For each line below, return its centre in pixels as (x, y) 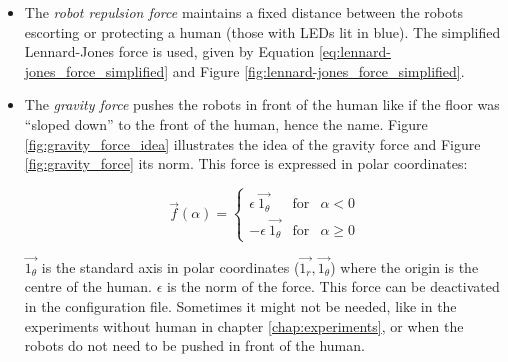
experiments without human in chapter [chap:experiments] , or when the (244, 325)
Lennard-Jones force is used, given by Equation (169, 51)
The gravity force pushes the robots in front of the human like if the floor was (262, 104)
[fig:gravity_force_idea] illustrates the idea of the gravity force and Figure (252, 143)
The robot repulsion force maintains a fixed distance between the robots (243, 12)
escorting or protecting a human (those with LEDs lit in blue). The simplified (262, 31)
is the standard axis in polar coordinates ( (170, 266)
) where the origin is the (404, 266)
